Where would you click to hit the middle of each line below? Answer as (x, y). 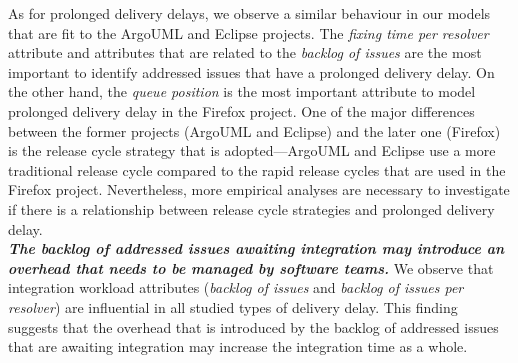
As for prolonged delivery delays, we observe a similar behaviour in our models (249, 13)
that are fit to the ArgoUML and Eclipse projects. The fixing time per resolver (248, 32)
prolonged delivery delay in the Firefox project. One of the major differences (241, 110)
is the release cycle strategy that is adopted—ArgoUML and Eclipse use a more (252, 150)
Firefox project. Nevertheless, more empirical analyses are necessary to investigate (259, 189)
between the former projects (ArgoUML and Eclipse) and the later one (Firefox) (254, 130)
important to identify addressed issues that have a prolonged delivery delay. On (251, 71)
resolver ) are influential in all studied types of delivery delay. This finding (233, 306)
